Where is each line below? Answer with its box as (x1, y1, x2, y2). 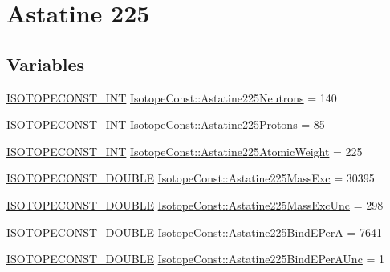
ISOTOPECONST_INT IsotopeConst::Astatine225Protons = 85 (6, 116, 325, 133)
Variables (6, 51, 85, 76)
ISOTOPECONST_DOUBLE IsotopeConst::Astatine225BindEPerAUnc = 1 (6, 250, 385, 267)
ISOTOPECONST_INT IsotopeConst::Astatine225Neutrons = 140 (6, 89, 337, 106)
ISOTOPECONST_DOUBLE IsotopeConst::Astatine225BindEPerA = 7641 (6, 223, 382, 240)
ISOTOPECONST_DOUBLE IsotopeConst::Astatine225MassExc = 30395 (6, 170, 375, 186)
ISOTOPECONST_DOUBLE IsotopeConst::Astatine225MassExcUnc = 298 (6, 196, 384, 213)
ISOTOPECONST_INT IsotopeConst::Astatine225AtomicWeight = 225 (6, 142, 363, 159)
